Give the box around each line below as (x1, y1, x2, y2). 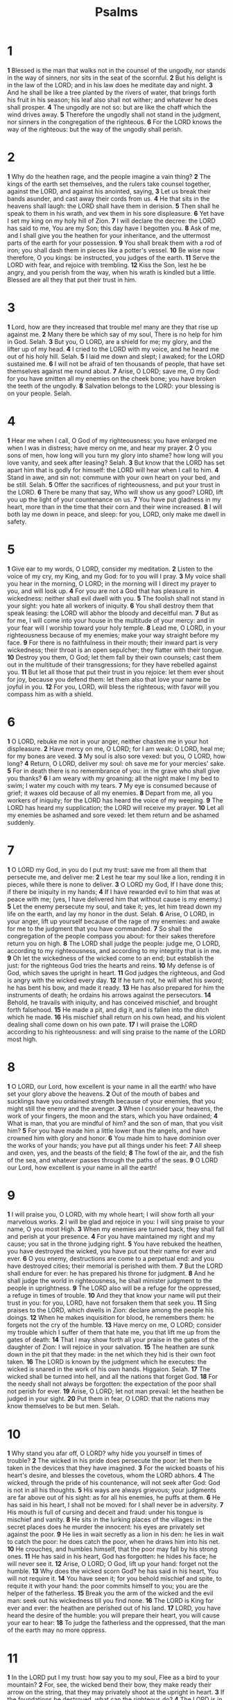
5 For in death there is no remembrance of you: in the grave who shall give (7, 766, 221, 775)
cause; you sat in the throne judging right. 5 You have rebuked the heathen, (7, 1239, 223, 1248)
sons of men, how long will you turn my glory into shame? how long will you (7, 451, 223, 459)
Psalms (94, 4, 139, 20)
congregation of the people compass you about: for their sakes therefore (7, 931, 216, 940)
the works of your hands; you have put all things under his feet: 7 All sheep (7, 1141, 221, 1149)
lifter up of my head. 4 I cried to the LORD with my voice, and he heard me (7, 345, 220, 353)
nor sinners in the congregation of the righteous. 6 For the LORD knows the (7, 117, 223, 126)
